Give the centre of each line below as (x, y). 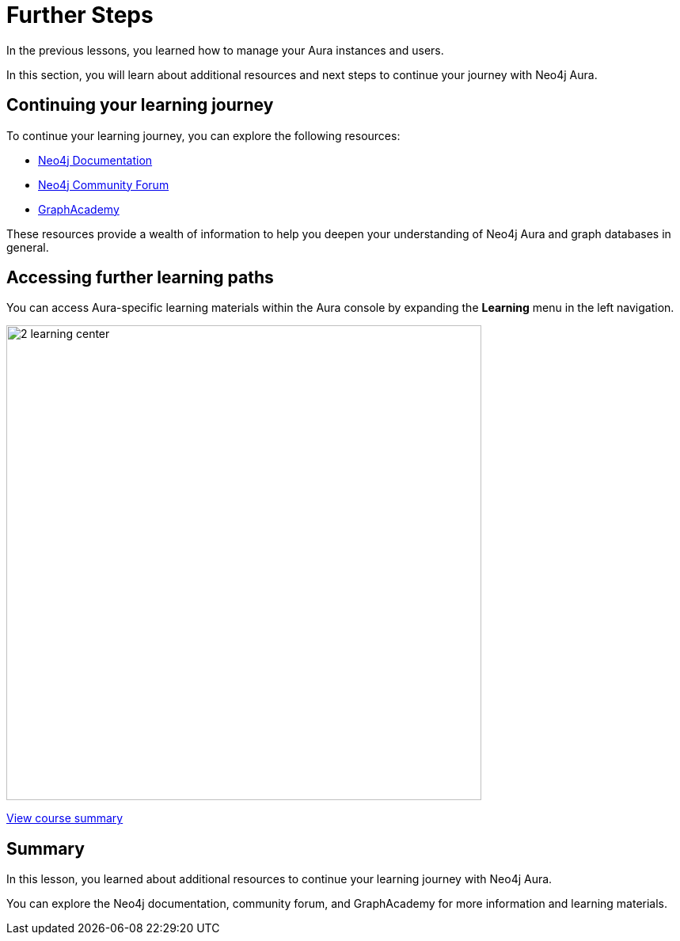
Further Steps (80, 15)
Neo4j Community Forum (104, 184)
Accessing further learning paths (140, 278)
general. (28, 247)
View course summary (65, 818)
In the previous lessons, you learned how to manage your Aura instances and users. (225, 50)
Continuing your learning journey (140, 105)
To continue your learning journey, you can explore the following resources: (203, 135)
